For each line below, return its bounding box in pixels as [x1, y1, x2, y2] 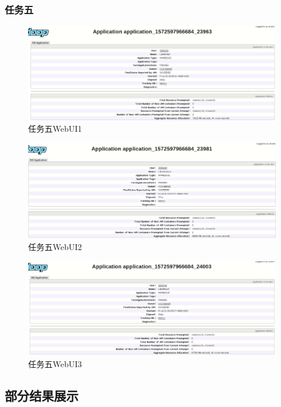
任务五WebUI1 [28, 122, 82, 135]
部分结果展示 [5, 386, 78, 404]
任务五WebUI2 [28, 241, 82, 253]
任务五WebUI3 [28, 357, 82, 370]
